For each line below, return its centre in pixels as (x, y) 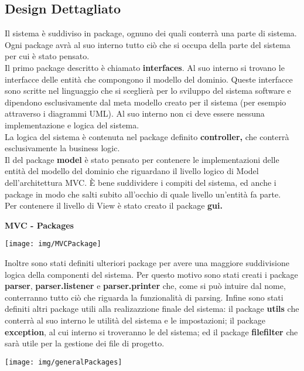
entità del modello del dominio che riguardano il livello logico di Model (132, 171)
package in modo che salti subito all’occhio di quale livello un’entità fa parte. (143, 194)
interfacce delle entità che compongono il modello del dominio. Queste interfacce (149, 79)
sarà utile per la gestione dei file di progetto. (85, 343)
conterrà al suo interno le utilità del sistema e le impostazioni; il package (135, 320)
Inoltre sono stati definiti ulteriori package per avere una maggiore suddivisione (147, 262)
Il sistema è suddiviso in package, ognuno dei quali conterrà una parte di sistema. (151, 33)
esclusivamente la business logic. (62, 148)
